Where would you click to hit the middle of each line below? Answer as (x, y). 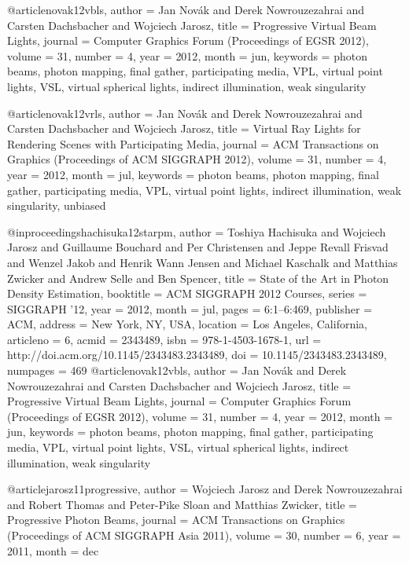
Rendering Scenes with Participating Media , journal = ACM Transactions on (193, 143)
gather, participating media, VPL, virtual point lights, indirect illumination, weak (204, 190)
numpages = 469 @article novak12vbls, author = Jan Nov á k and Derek (177, 370)
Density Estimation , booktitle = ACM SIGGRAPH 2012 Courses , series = (187, 293)
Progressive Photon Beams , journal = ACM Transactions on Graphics (176, 520)
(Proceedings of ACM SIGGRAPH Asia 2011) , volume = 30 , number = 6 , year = (204, 535)
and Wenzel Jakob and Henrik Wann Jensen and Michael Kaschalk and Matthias (203, 262)
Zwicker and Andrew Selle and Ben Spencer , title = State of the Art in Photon (198, 278)
